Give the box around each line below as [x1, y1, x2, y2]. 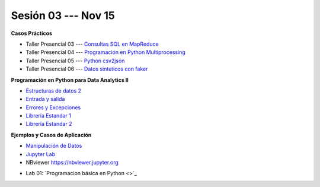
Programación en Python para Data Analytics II [11, 76, 129, 83]
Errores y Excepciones [25, 104, 81, 111]
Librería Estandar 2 [25, 121, 72, 128]
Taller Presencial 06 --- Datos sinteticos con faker [25, 65, 148, 72]
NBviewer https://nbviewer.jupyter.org [25, 159, 119, 166]
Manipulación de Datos [25, 142, 82, 150]
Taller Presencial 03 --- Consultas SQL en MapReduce [25, 40, 159, 47]
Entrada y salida [25, 96, 65, 103]
